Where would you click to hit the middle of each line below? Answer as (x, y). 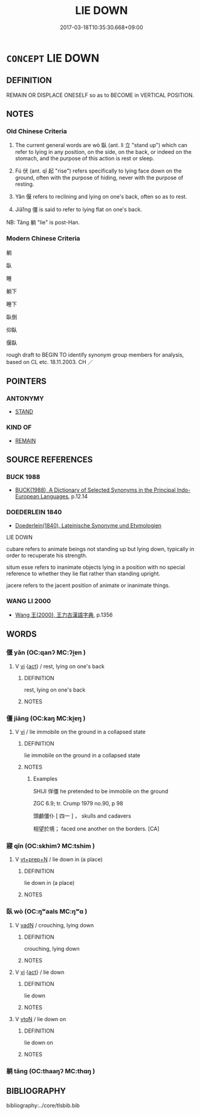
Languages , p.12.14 (64, 497)
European (27, 497)
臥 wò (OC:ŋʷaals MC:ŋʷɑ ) (47, 912)
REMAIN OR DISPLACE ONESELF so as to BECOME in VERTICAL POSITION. (100, 95)
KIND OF (19, 428)
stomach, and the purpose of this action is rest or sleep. (85, 159)
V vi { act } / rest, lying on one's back (60, 666)
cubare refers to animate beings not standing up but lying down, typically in (100, 549)
